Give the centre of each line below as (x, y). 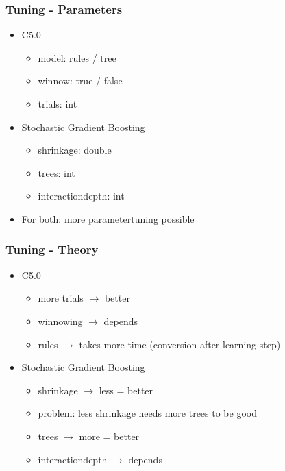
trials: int (58, 104)
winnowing (60, 321)
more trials (61, 298)
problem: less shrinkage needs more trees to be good (147, 413)
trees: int (57, 172)
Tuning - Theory (52, 249)
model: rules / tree (77, 57)
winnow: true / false (80, 81)
